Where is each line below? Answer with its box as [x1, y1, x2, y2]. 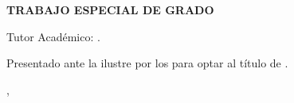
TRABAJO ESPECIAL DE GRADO [6, 2, 214, 17]
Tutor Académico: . [6, 28, 100, 44]
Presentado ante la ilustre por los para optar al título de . [6, 55, 288, 71]
